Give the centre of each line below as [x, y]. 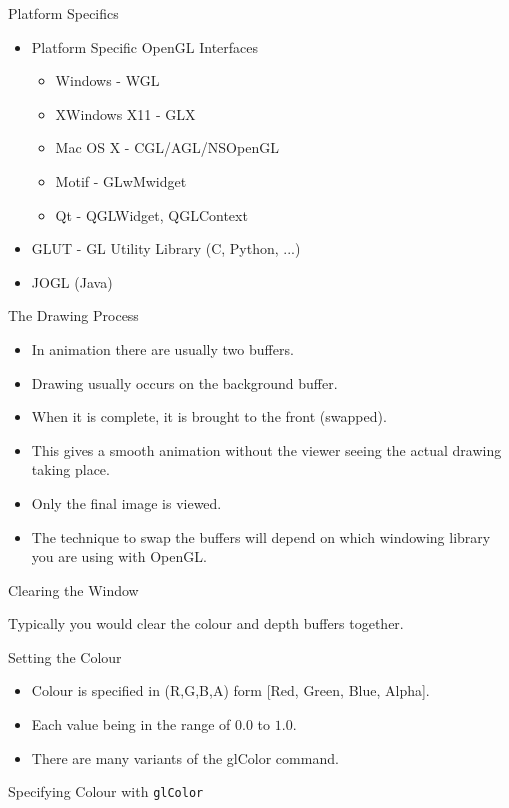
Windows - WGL [107, 80]
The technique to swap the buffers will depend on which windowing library [261, 536]
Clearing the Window [73, 589]
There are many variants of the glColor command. [185, 757]
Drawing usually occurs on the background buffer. [184, 382]
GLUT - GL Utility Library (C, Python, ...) [166, 248]
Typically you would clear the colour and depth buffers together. [206, 623]
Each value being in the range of [131, 724]
